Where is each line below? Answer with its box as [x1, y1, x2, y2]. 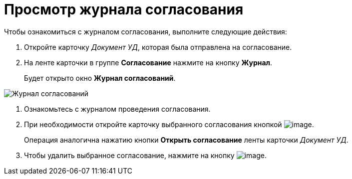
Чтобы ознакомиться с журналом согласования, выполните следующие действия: [4, 27, 287, 36]
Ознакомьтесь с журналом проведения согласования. [24, 104, 211, 113]
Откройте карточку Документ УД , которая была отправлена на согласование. [24, 42, 292, 51]
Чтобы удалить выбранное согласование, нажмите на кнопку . [24, 151, 267, 160]
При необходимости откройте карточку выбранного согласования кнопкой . [24, 120, 314, 129]
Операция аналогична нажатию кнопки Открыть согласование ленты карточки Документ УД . [24, 135, 349, 144]
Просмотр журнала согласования [4, 1, 244, 18]
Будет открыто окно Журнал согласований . [24, 73, 176, 82]
